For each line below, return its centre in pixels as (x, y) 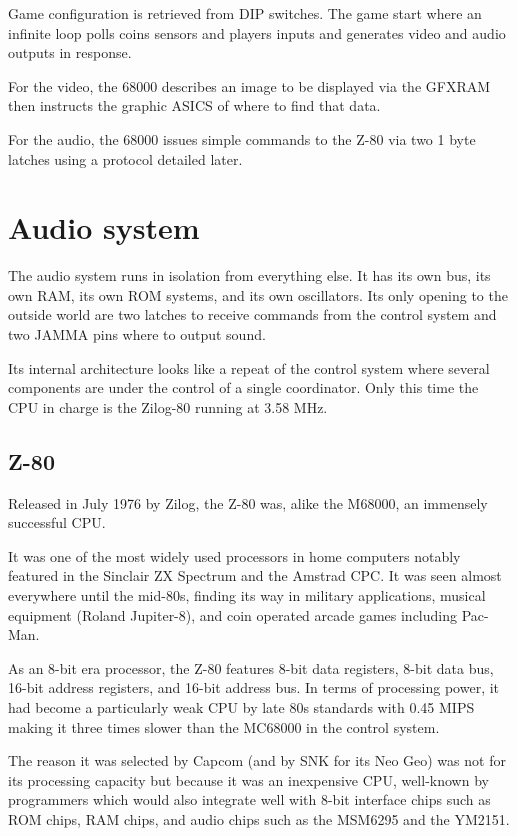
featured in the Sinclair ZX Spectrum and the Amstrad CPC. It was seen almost (255, 575)
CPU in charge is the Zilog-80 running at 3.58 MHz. (168, 406)
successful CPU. (57, 522)
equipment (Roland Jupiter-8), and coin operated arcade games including (233, 614)
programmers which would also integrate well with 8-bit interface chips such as (249, 799)
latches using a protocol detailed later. (125, 158)
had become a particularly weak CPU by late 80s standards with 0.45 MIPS (241, 706)
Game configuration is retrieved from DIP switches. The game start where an (245, 13)
